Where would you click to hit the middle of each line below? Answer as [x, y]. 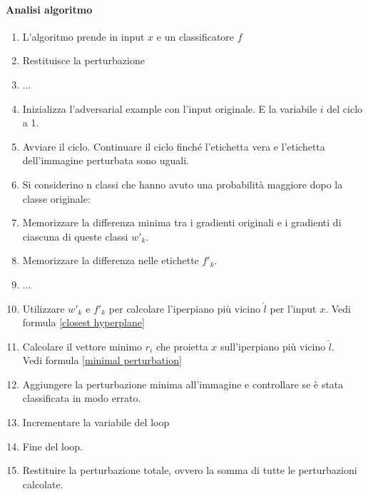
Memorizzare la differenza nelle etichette [111, 260]
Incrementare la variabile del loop [96, 422]
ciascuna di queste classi [75, 236]
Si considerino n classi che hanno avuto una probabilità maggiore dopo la [183, 184]
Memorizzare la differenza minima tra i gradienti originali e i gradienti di [182, 222]
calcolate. [43, 484]
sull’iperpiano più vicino [273, 346]
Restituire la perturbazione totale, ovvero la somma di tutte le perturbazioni [190, 470]
